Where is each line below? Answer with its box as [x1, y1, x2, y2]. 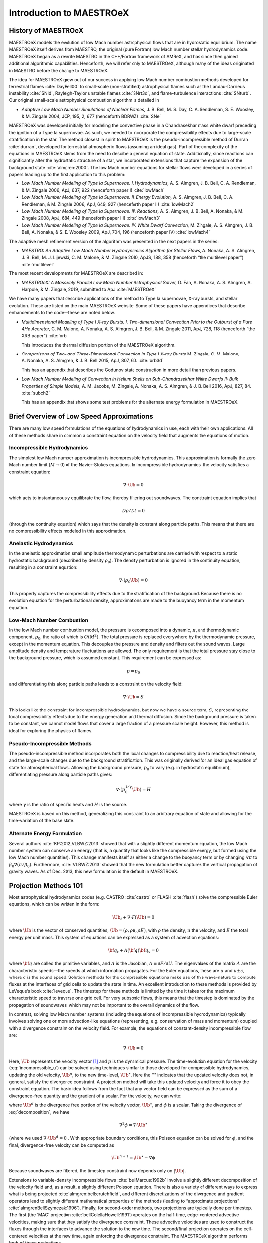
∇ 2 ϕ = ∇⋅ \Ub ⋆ [119, 1121, 148, 1128]
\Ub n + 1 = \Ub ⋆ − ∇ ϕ [111, 1154, 156, 1160]
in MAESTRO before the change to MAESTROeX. [9, 67, 109, 73]
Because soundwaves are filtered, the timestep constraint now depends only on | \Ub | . [9, 1168, 186, 1174]
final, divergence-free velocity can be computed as [9, 1142, 114, 1148]
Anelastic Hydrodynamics [9, 540, 73, 547]
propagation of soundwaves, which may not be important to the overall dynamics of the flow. [9, 1002, 200, 1008]
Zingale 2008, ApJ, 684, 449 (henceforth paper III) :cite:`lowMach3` [21, 215, 161, 221]
